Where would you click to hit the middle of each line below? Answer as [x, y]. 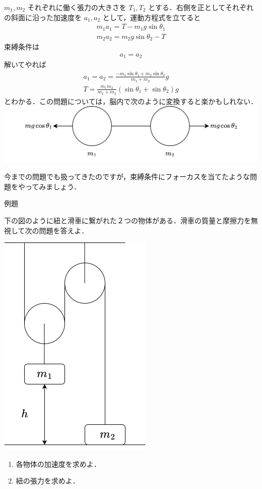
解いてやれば [25, 64]
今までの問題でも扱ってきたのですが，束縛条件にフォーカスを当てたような [127, 177]
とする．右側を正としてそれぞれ [201, 7]
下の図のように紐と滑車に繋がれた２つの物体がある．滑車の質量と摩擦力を [127, 220]
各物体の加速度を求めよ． [58, 463]
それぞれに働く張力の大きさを [77, 7]
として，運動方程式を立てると [152, 17]
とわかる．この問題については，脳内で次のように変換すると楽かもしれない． [131, 101]
